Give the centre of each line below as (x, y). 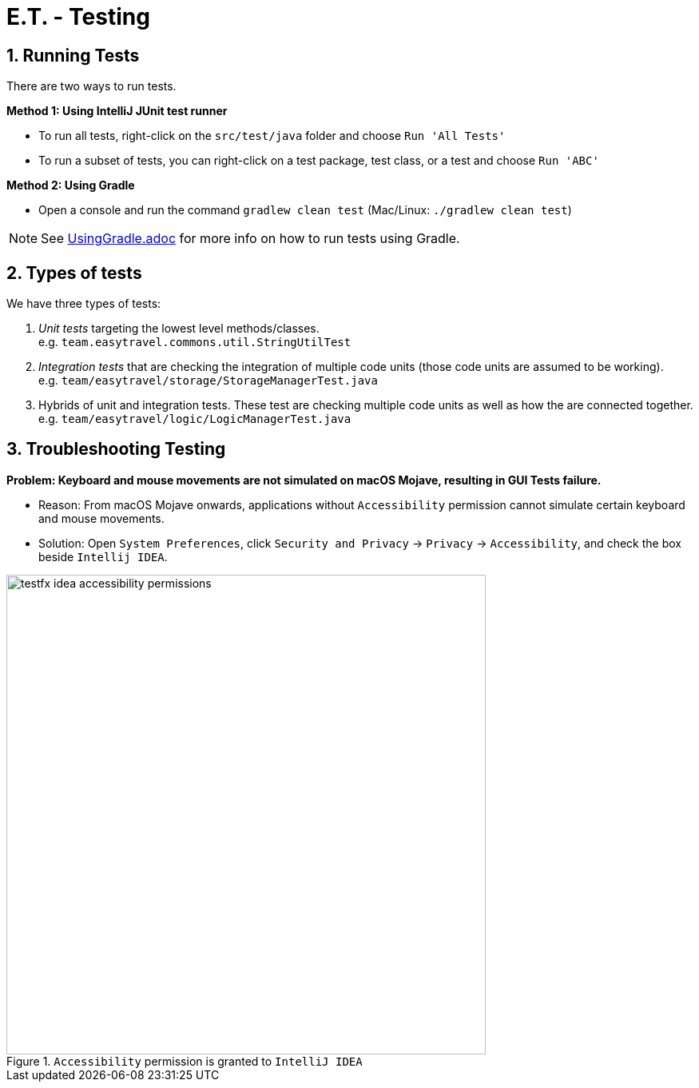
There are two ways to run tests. (91, 86)
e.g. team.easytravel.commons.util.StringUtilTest (195, 342)
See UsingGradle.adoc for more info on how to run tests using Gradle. (250, 239)
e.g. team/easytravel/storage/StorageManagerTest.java (208, 381)
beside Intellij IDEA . (103, 556)
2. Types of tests (74, 273)
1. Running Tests (73, 55)
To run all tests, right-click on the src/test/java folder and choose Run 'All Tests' (272, 136)
